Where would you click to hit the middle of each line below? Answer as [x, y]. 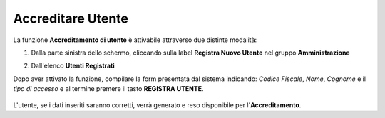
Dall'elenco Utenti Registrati [73, 66]
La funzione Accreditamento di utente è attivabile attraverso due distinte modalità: [135, 40]
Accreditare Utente [71, 18]
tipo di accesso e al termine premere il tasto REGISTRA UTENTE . [108, 89]
